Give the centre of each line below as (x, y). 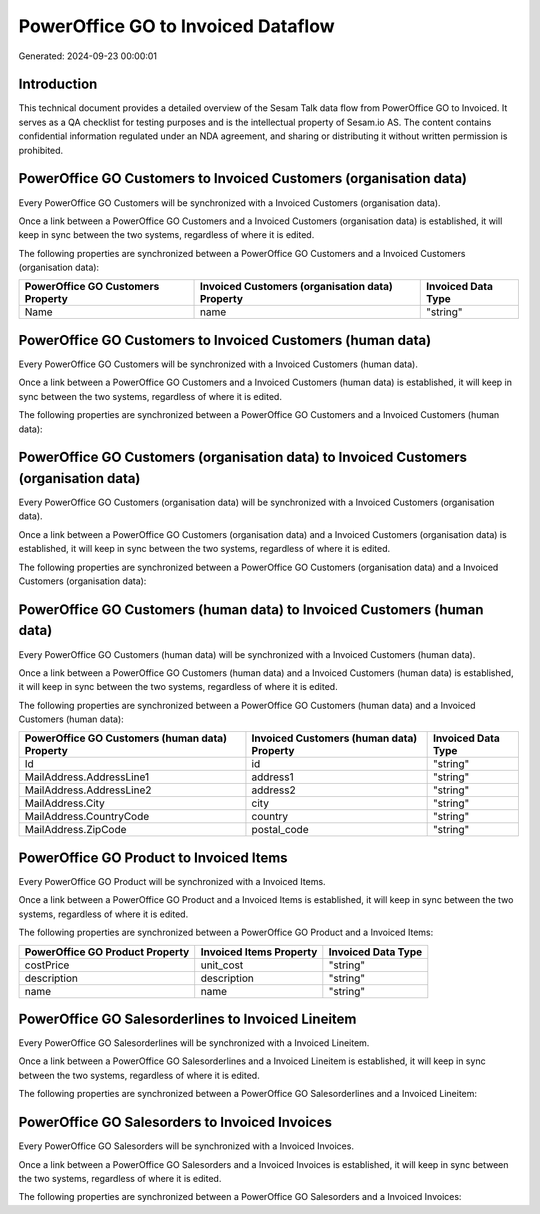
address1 (272, 777)
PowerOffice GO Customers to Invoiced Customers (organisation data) (243, 178)
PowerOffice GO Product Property (107, 952)
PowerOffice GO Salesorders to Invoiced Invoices (175, 1122)
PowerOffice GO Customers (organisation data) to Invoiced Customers (243, 457)
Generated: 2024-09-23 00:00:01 (88, 56)
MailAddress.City (64, 803)
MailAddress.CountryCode (87, 817)
